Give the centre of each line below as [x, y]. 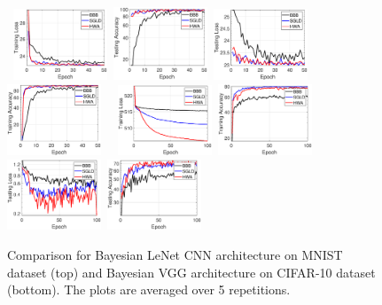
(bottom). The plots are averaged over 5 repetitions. [149, 289]
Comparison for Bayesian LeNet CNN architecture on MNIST [175, 254]
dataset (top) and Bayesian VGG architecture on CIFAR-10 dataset [191, 272]
